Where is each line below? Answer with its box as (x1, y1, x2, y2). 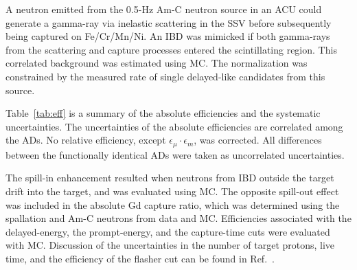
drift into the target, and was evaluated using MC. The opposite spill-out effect (5, 183, 339, 198)
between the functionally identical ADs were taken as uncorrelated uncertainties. (5, 147, 345, 161)
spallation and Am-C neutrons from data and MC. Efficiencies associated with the (5, 211, 352, 225)
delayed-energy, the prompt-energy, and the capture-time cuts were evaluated (5, 224, 330, 238)
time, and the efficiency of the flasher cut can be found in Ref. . (5, 251, 275, 265)
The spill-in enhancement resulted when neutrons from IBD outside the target (5, 170, 334, 185)
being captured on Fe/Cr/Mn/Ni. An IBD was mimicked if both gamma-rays (5, 29, 330, 43)
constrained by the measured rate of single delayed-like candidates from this (5, 69, 325, 83)
